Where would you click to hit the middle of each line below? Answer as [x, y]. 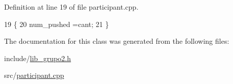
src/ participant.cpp [34, 75]
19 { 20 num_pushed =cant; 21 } [57, 24]
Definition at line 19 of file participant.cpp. [71, 7]
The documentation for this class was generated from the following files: [117, 41]
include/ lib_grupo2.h [38, 58]
